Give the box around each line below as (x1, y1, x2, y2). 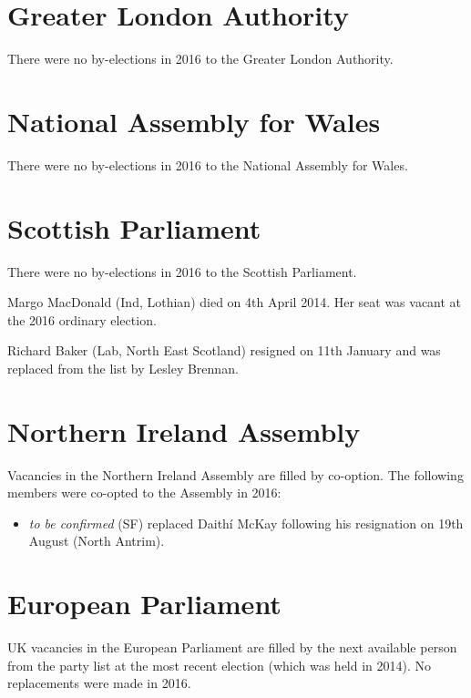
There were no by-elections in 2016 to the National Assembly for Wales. (7, 155, 408, 174)
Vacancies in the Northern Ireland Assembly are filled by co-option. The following (7, 465, 464, 484)
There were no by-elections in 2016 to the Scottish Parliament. (7, 262, 357, 281)
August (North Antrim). (28, 531, 165, 550)
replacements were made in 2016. (7, 673, 191, 693)
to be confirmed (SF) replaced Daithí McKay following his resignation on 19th (28, 513, 464, 532)
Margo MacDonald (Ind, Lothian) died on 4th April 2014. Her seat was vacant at (7, 293, 462, 312)
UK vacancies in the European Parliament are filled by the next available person (7, 638, 457, 657)
